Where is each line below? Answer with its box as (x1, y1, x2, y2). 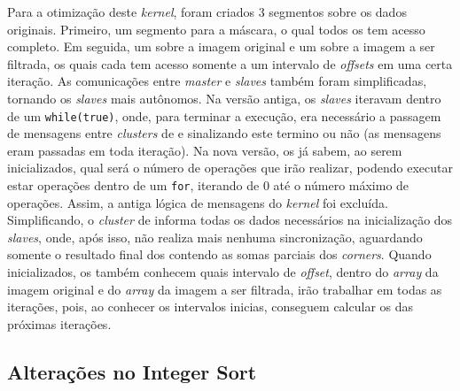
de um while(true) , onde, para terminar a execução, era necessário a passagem (7, 106, 441, 125)
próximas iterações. (7, 314, 112, 333)
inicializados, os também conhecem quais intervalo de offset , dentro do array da (7, 263, 439, 281)
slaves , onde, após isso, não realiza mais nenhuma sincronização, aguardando (7, 227, 423, 246)
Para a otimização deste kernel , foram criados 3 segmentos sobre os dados (7, 3, 407, 20)
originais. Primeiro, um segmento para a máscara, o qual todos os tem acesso (7, 19, 425, 38)
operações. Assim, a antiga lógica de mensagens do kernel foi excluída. (7, 193, 388, 211)
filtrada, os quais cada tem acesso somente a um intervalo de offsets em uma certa (7, 54, 453, 73)
